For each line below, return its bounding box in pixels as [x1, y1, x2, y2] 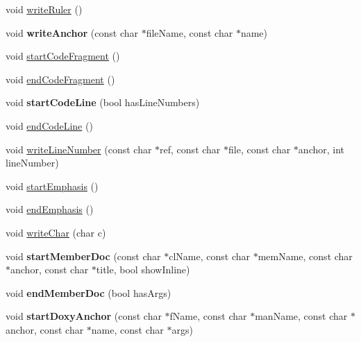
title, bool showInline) [96, 262, 190, 277]
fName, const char [169, 309, 247, 323]
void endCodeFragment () [6, 71, 115, 86]
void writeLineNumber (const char [6, 142, 152, 156]
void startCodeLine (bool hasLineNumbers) [6, 95, 200, 110]
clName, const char [169, 248, 250, 263]
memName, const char [258, 248, 353, 263]
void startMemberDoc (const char [6, 248, 161, 263]
